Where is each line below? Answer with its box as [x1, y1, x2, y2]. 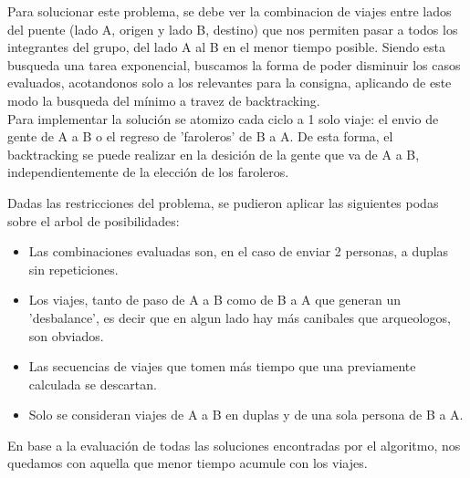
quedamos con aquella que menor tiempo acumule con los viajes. [7, 453, 368, 473]
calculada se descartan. [28, 374, 157, 393]
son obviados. [28, 326, 104, 345]
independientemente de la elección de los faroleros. [7, 162, 289, 182]
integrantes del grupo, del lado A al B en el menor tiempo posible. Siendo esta [7, 37, 446, 57]
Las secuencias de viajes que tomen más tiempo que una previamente [28, 357, 416, 376]
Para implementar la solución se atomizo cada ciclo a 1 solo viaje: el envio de [7, 109, 439, 128]
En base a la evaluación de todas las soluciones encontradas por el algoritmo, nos [7, 435, 461, 454]
